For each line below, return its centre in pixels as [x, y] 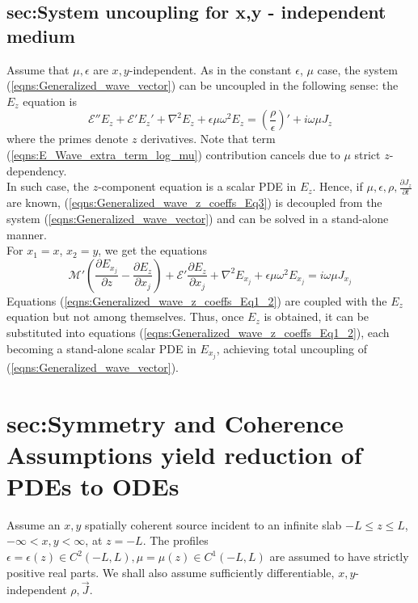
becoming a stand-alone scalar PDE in [101, 348]
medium [41, 35]
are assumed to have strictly [339, 556]
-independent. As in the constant [210, 69]
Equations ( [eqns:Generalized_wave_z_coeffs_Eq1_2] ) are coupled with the [197, 300]
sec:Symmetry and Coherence [175, 422]
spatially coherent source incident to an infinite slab [213, 524]
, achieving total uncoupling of [292, 348]
